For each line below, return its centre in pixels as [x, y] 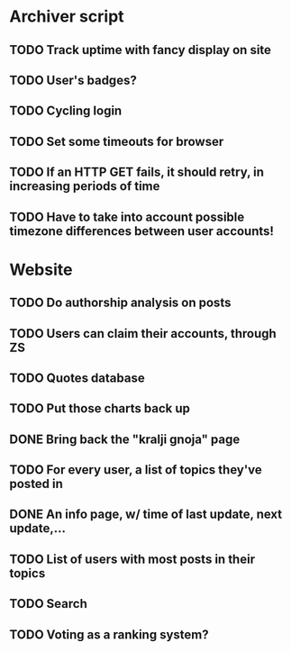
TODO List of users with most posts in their [132, 559]
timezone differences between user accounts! [142, 231]
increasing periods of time [85, 186]
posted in [36, 484]
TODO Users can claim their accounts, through [143, 334]
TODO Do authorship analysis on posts [120, 303]
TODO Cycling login [66, 111]
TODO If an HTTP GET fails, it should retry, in [136, 172]
